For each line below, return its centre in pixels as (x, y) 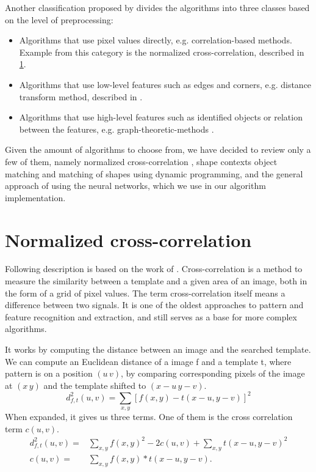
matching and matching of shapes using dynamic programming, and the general (154, 173)
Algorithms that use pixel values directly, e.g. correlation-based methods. (156, 40)
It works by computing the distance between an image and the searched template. (158, 349)
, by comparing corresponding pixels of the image (213, 373)
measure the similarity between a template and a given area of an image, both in (156, 281)
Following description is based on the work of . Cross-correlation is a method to (154, 269)
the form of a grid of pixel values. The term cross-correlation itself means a (145, 293)
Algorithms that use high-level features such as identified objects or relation (161, 117)
